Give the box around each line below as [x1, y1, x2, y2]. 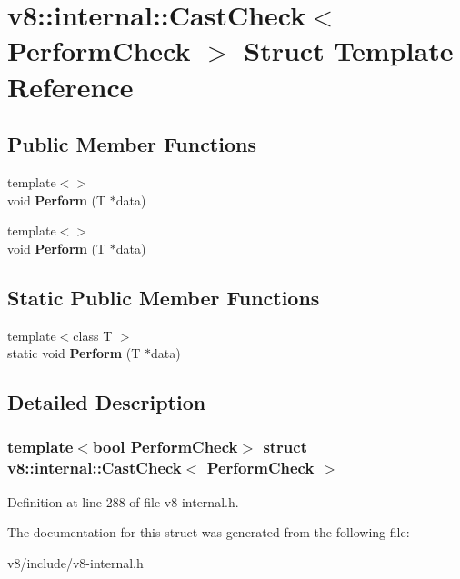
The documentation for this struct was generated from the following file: [7, 523, 410, 542]
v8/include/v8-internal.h [7, 553, 144, 572]
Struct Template [244, 32, 454, 69]
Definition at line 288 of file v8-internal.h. [7, 492, 239, 511]
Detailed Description [7, 388, 206, 416]
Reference [7, 67, 134, 105]
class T [73, 325, 113, 344]
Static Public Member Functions [7, 283, 320, 311]
